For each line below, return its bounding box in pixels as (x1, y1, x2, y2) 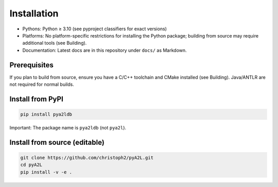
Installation (9, 8, 59, 19)
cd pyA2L (20, 162, 43, 168)
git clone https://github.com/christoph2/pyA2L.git (20, 155, 154, 160)
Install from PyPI (9, 95, 64, 103)
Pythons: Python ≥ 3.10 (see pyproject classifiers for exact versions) (22, 26, 167, 32)
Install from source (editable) (9, 138, 105, 146)
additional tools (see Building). (22, 40, 87, 46)
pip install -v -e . (20, 169, 72, 175)
